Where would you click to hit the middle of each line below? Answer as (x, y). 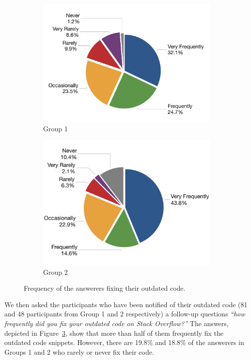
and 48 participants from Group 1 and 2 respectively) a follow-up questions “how (125, 314)
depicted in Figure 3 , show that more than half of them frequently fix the (114, 333)
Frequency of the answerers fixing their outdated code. (105, 288)
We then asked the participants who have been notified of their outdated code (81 (126, 304)
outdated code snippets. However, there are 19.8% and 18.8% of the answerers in (124, 342)
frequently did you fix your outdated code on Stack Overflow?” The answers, (117, 323)
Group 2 (55, 272)
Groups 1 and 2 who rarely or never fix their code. (79, 352)
